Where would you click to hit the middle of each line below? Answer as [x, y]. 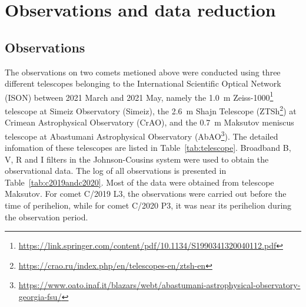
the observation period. [46, 217]
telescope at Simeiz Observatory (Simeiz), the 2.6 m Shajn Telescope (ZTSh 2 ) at [151, 110]
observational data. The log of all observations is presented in [116, 171]
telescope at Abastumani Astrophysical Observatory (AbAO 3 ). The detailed [142, 135]
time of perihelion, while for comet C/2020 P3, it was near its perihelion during [148, 205]
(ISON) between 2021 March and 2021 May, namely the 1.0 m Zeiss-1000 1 [139, 96]
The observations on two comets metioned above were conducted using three [143, 72]
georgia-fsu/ [40, 297]
